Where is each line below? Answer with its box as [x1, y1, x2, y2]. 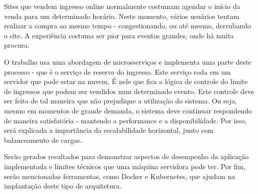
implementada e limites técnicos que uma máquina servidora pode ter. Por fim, [4, 161, 246, 171]
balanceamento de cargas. [4, 134, 82, 145]
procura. [4, 40, 30, 50]
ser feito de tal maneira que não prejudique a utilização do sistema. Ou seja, [4, 96, 237, 106]
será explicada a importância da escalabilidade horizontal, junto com [4, 125, 214, 135]
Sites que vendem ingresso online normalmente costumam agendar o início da [4, 1, 241, 11]
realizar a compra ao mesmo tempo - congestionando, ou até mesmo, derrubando [4, 20, 251, 31]
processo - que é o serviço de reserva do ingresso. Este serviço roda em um [4, 66, 231, 77]
